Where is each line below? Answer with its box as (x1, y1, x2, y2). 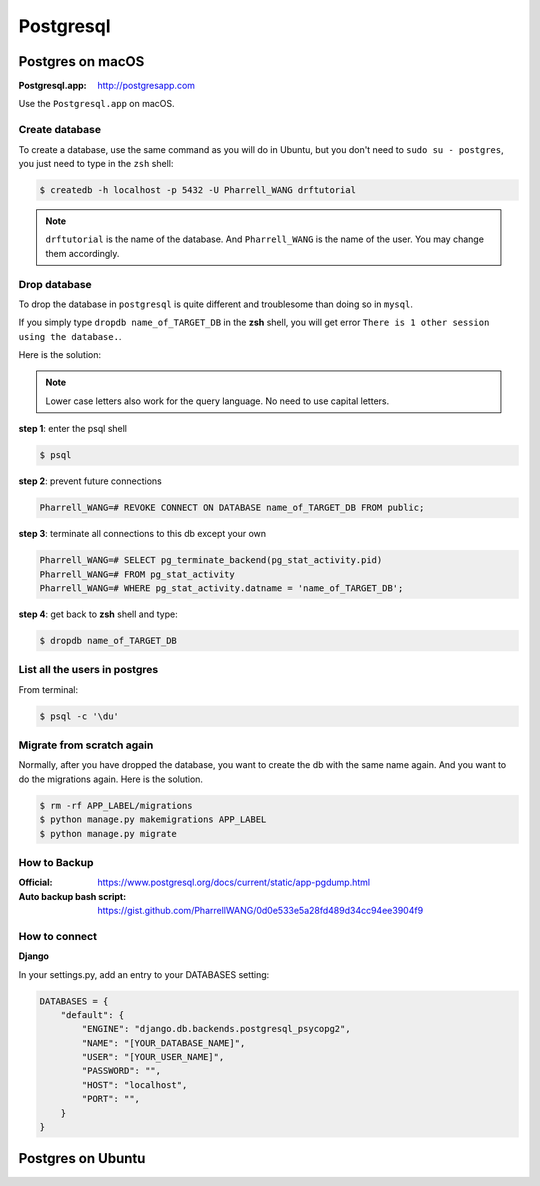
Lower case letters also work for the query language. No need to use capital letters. (45, 395, 390, 407)
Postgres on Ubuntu (18, 1150, 146, 1167)
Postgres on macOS (18, 53, 145, 70)
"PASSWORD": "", (81, 1065, 162, 1077)
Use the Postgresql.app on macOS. (18, 98, 175, 110)
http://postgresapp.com (97, 80, 195, 92)
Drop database (18, 277, 92, 291)
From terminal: (18, 683, 79, 695)
